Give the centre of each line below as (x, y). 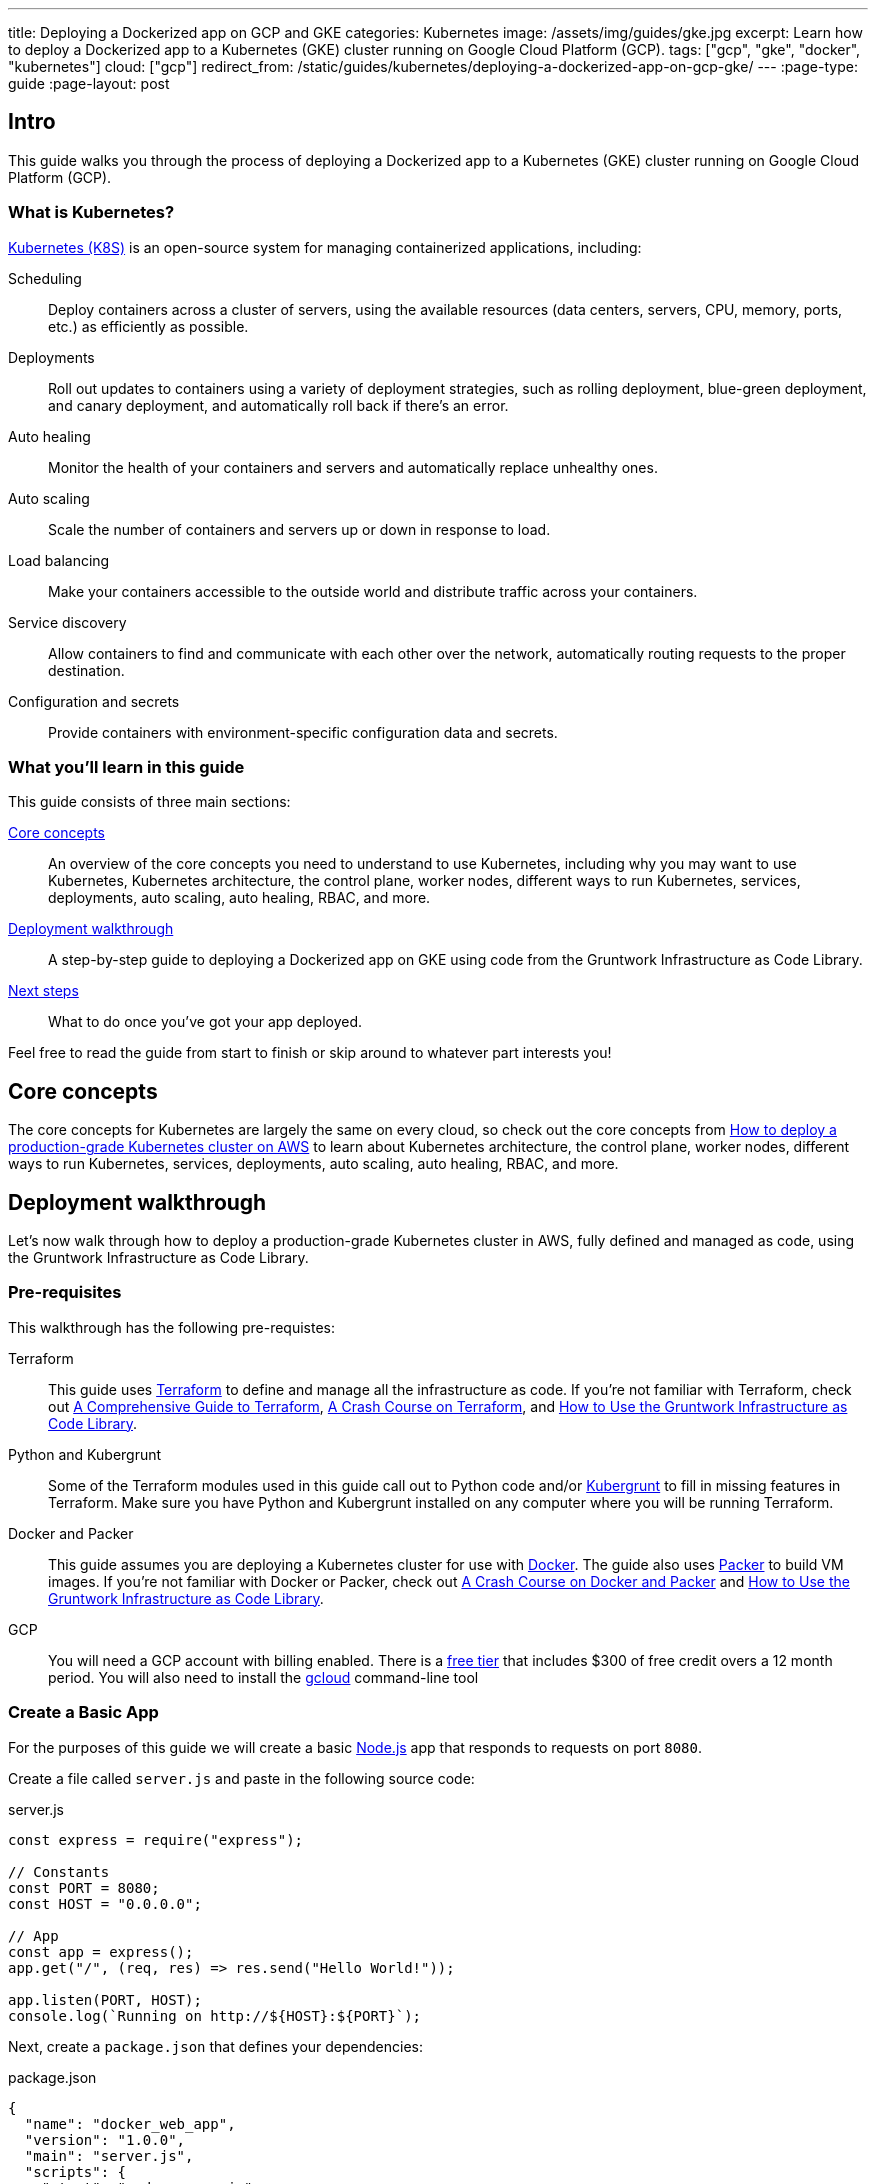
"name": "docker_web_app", (130, 2123)
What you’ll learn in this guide (126, 766)
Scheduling (45, 278)
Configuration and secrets (94, 701)
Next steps (43, 991)
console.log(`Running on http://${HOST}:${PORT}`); (215, 2015)
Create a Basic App (83, 1712)
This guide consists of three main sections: (149, 802)
